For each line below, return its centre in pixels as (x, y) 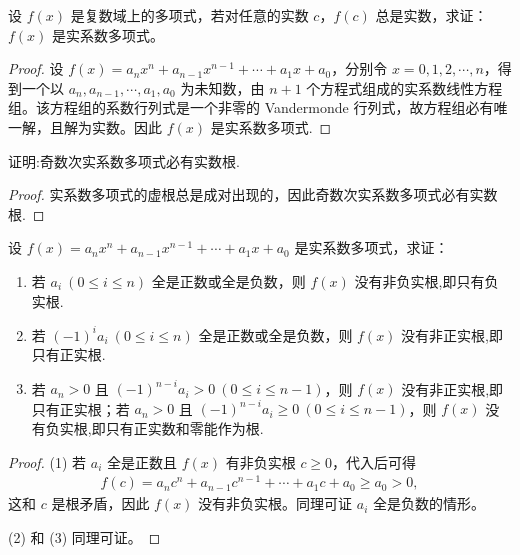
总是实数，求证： (431, 15)
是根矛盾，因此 (100, 503)
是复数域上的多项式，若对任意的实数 (189, 15)
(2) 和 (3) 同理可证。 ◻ (84, 536)
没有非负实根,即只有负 (426, 280)
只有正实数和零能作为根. (184, 428)
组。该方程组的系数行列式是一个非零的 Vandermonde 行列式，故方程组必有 (251, 107)
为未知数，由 (222, 87)
